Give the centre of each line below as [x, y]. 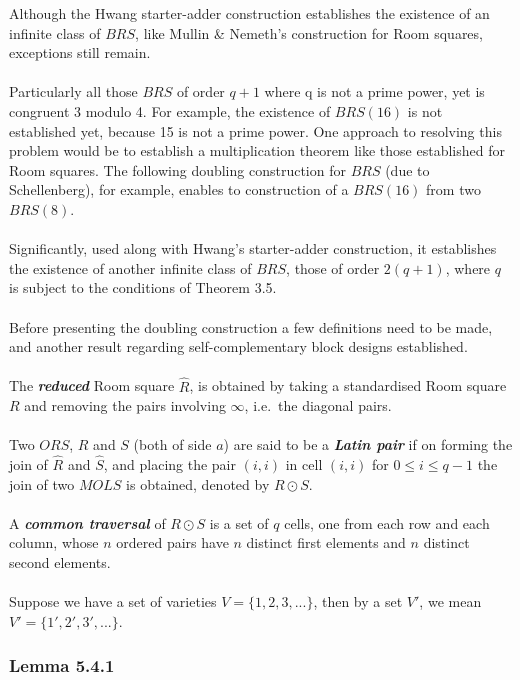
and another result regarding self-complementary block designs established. [238, 346]
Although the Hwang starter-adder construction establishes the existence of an [249, 13]
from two [453, 189]
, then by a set [358, 601]
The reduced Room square [92, 385]
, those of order [333, 267]
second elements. [60, 562]
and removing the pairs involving [125, 405]
